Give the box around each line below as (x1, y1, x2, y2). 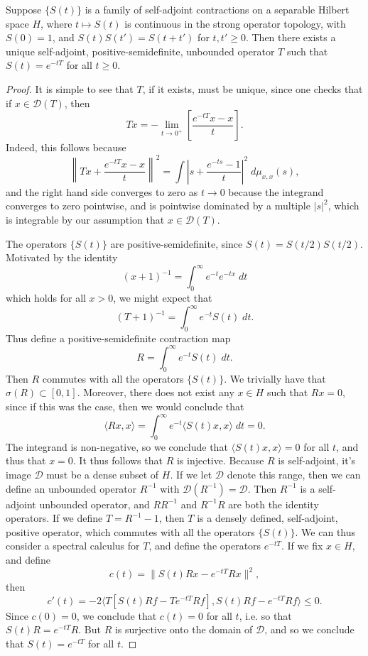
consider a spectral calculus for (6, 538, 140, 553)
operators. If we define (6, 510, 103, 525)
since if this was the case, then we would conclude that (6, 398, 244, 413)
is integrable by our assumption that (6, 212, 165, 226)
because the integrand (228, 184, 324, 199)
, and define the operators (148, 538, 261, 553)
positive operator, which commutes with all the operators (6, 524, 255, 539)
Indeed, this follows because (6, 140, 126, 155)
